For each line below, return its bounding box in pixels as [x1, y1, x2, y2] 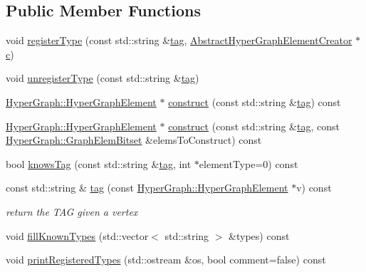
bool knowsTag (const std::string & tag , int [6, 156, 192, 171]
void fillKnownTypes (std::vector [6, 228, 149, 243]
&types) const [229, 228, 290, 243]
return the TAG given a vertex [6, 204, 138, 219]
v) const [296, 180, 332, 195]
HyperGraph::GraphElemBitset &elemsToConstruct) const [6, 132, 262, 147]
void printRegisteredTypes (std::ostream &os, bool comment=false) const [6, 252, 326, 267]
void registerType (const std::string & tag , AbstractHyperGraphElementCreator [6, 33, 352, 48]
